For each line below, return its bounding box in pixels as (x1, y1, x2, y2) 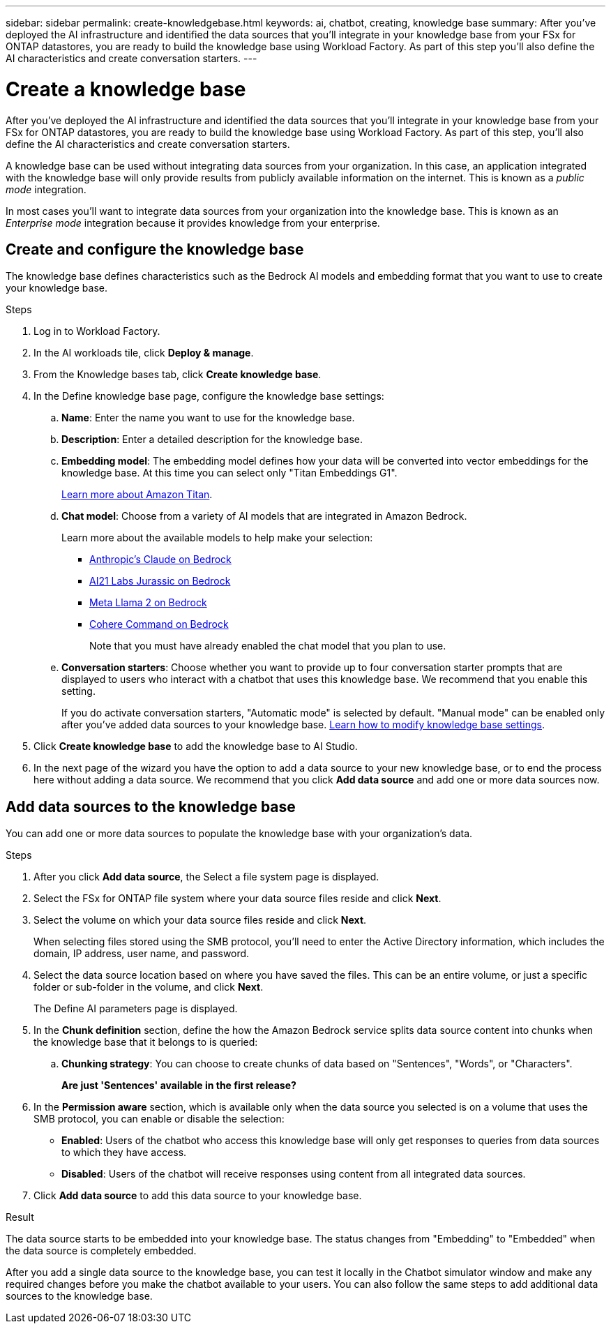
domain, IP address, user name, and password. (33, 947, 250, 960)
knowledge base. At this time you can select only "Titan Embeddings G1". (61, 467, 398, 479)
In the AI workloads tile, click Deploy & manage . (33, 347, 254, 359)
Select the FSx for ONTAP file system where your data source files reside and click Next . (33, 892, 442, 905)
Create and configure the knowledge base (6, 240, 304, 258)
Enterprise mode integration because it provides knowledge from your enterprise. (6, 216, 380, 229)
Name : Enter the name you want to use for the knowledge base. (61, 412, 355, 424)
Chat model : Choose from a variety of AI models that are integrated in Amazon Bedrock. (61, 510, 467, 523)
